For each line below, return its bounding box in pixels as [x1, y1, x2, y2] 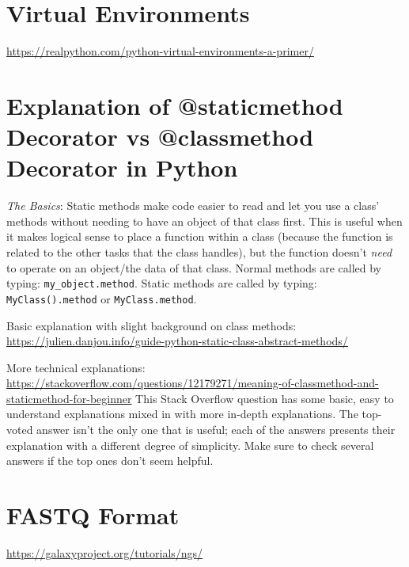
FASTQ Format [6, 499, 180, 531]
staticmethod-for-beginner [6, 390, 132, 406]
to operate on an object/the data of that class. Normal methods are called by [6, 259, 381, 276]
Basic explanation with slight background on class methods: [6, 317, 297, 333]
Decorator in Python [6, 151, 238, 184]
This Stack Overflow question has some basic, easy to [135, 390, 394, 406]
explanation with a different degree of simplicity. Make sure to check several [6, 436, 374, 453]
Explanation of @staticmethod [6, 89, 343, 121]
